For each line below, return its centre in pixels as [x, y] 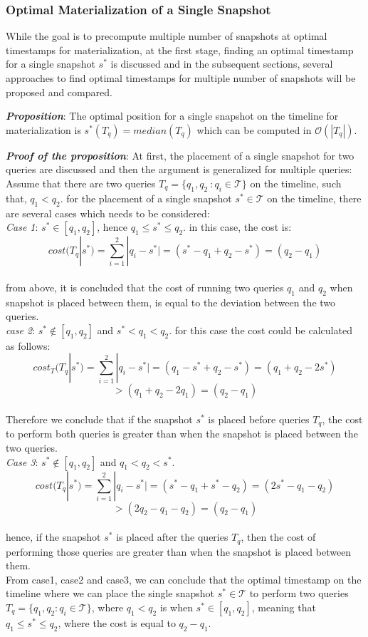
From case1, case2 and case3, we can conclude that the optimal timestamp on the [184, 579]
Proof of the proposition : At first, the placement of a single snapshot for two [180, 155]
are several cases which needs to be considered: [108, 213]
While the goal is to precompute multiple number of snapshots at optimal [167, 36]
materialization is [43, 129]
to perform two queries [299, 593]
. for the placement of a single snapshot [146, 198]
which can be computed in [254, 129]
